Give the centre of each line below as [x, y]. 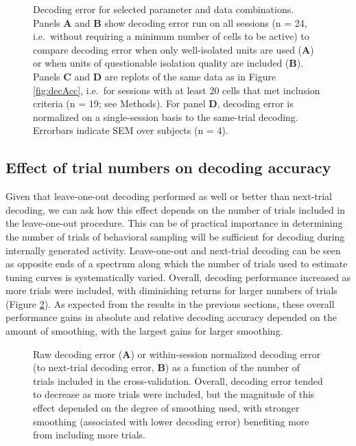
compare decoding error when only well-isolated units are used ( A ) [174, 49]
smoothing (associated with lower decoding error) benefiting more [171, 421]
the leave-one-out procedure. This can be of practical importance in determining [174, 223]
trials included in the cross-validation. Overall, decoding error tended [178, 380]
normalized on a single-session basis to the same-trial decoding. [166, 116]
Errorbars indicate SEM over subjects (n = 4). [131, 130]
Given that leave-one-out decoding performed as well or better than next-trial [169, 196]
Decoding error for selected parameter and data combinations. [164, 9]
